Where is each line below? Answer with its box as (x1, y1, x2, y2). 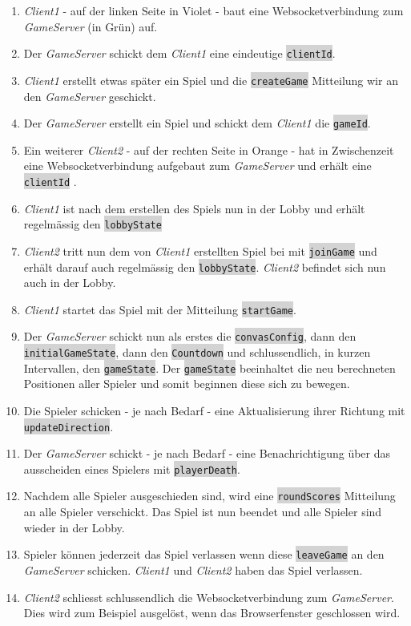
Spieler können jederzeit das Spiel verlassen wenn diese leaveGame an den (23, 546, 385, 563)
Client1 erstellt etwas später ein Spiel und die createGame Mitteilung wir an (23, 71, 398, 88)
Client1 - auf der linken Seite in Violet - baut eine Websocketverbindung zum (23, 2, 404, 18)
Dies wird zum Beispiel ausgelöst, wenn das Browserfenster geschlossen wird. (23, 604, 401, 621)
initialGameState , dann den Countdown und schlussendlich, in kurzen (23, 344, 371, 361)
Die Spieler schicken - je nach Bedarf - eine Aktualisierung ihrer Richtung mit (23, 402, 405, 418)
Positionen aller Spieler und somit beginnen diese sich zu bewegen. (23, 375, 350, 392)
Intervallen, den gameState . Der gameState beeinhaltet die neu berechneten (23, 359, 396, 376)
